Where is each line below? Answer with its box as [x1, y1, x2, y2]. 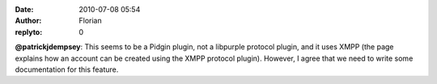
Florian [78, 16, 102, 26]
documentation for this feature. [15, 65, 119, 74]
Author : [15, 16, 42, 26]
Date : [15, 5, 34, 14]
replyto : [15, 27, 43, 36]
